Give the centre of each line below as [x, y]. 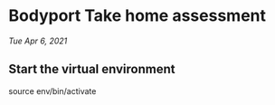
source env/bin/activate [52, 91]
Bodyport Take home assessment [137, 16]
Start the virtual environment [92, 69]
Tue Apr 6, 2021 [38, 41]
